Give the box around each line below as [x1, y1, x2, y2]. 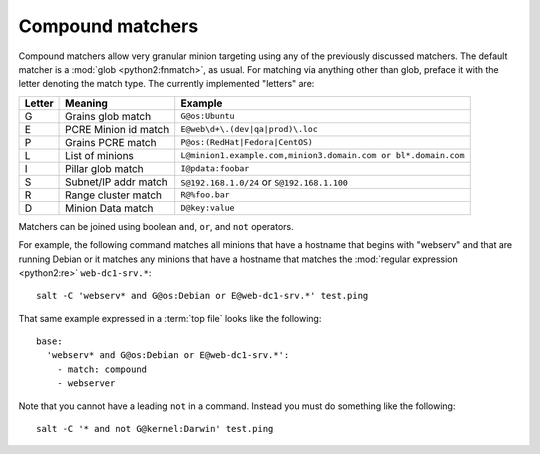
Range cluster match [65, 188, 163, 202]
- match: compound [56, 363, 148, 375]
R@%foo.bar [180, 190, 230, 200]
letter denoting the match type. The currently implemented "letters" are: [18, 78, 315, 90]
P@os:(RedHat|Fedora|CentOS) [180, 137, 314, 148]
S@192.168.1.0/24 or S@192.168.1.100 [180, 175, 349, 189]
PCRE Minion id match [65, 122, 170, 136]
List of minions [65, 148, 135, 162]
